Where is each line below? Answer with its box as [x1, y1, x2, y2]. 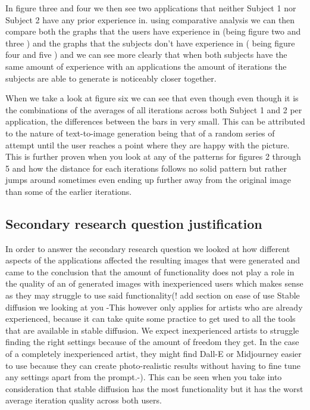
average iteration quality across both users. [5, 394, 162, 406]
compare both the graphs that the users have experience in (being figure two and [5, 25, 301, 38]
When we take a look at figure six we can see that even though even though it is [5, 92, 299, 104]
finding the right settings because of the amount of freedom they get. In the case [5, 336, 299, 348]
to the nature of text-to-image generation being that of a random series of [5, 126, 275, 139]
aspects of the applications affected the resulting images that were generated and [5, 254, 300, 266]
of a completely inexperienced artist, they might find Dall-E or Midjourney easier [5, 347, 302, 360]
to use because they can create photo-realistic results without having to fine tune [5, 359, 300, 371]
